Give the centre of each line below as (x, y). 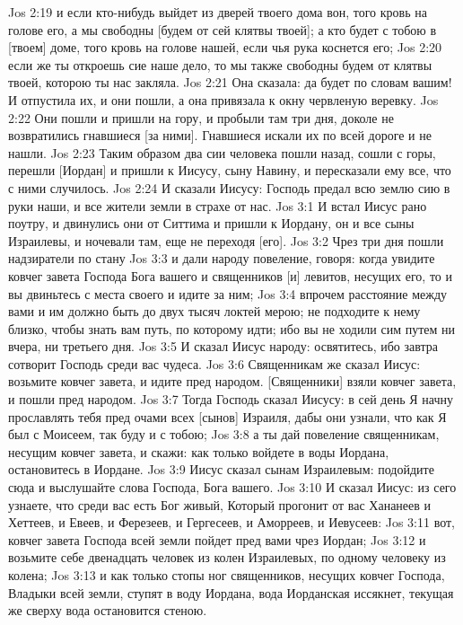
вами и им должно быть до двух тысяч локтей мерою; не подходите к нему (214, 311)
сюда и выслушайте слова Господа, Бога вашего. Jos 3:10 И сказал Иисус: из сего (232, 487)
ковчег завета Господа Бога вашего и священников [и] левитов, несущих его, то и (231, 275)
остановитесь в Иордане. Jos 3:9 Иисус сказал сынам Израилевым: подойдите (221, 469)
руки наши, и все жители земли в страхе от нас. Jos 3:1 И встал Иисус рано (218, 205)
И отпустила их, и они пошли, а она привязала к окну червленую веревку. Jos (223, 99)
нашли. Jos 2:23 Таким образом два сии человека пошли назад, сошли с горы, (222, 152)
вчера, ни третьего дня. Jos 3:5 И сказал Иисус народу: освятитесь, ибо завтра (223, 346)
